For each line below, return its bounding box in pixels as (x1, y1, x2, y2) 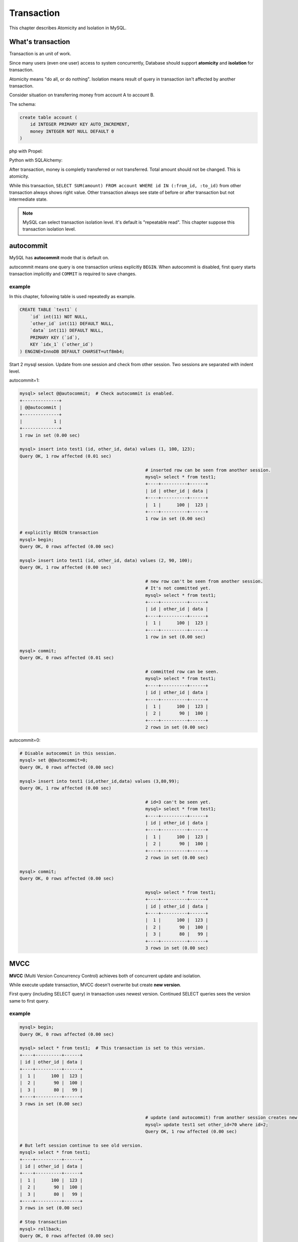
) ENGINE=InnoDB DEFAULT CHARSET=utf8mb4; (19, 348, 125, 354)
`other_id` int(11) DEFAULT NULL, (30, 321, 114, 326)
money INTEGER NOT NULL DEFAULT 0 (30, 128, 114, 134)
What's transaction (9, 38, 71, 46)
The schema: (9, 101, 36, 107)
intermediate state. (9, 196, 48, 202)
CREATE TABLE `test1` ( (19, 307, 78, 312)
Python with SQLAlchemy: (9, 157, 63, 163)
